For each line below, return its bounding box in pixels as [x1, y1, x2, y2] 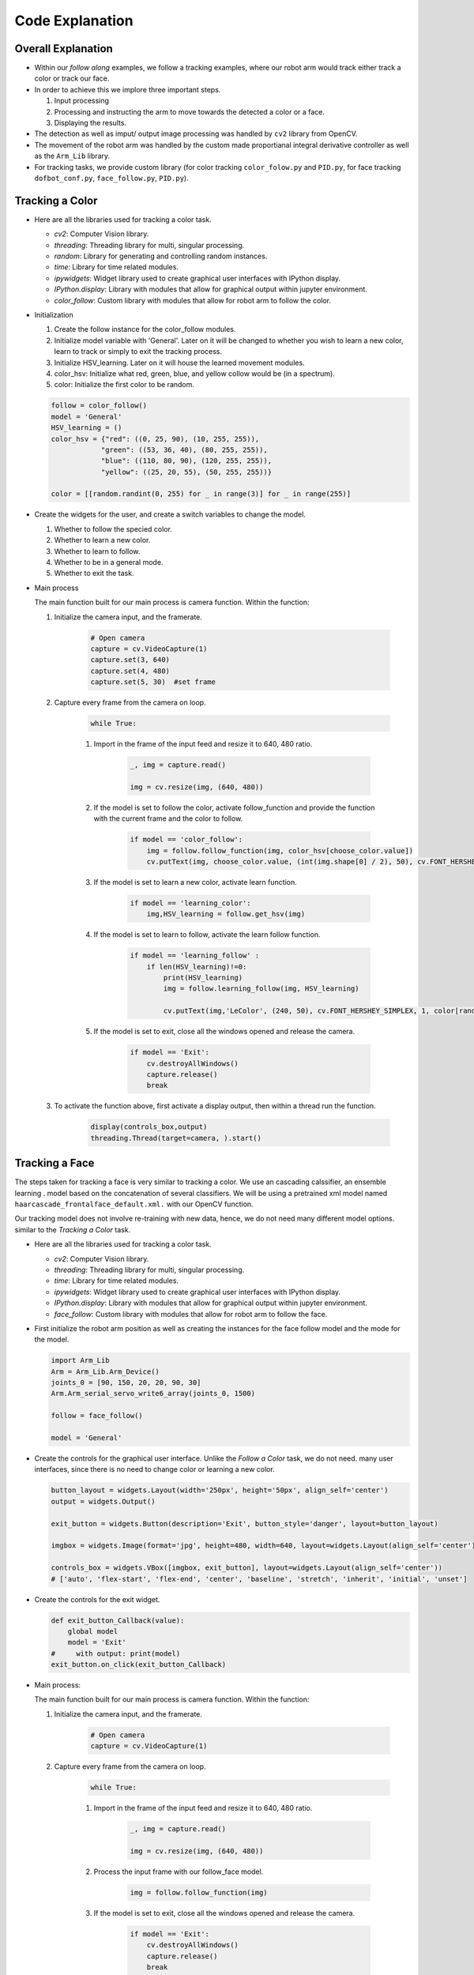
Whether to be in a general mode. [54, 558, 164, 566]
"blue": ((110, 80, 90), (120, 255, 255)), [100, 457, 273, 465]
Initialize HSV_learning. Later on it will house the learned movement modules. [54, 358, 305, 367]
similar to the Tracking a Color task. [14, 1224, 131, 1234]
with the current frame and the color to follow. [93, 814, 243, 823]
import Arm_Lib [51, 1356, 110, 1365]
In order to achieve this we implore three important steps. [34, 85, 221, 94]
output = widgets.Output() [51, 1497, 156, 1506]
